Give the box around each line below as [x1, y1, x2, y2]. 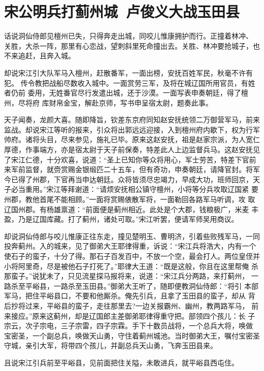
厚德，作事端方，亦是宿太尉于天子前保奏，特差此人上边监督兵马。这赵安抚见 [4, 144, 260, 155]
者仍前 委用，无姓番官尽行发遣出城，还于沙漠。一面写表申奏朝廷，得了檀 [4, 87, 248, 98]
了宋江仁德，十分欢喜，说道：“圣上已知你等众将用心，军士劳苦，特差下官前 [4, 154, 256, 164]
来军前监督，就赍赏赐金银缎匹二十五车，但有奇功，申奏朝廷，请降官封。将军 [4, 164, 260, 175]
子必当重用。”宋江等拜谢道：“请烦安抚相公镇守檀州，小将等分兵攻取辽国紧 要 [4, 184, 258, 194]
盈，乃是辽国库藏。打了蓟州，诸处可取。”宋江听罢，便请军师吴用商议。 [4, 214, 239, 224]
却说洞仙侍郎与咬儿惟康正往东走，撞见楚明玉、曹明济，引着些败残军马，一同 [4, 230, 260, 241]
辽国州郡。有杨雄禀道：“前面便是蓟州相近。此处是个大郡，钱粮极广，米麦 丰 [4, 204, 259, 214]
